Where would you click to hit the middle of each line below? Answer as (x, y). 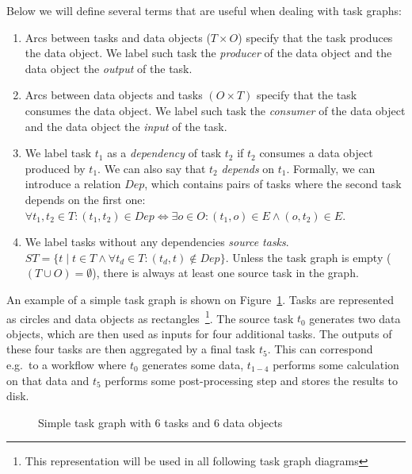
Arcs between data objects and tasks (114, 95)
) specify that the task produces (315, 37)
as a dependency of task (164, 153)
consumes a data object (316, 153)
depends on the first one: (85, 199)
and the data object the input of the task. (126, 126)
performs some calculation (336, 364)
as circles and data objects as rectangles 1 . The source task (150, 317)
